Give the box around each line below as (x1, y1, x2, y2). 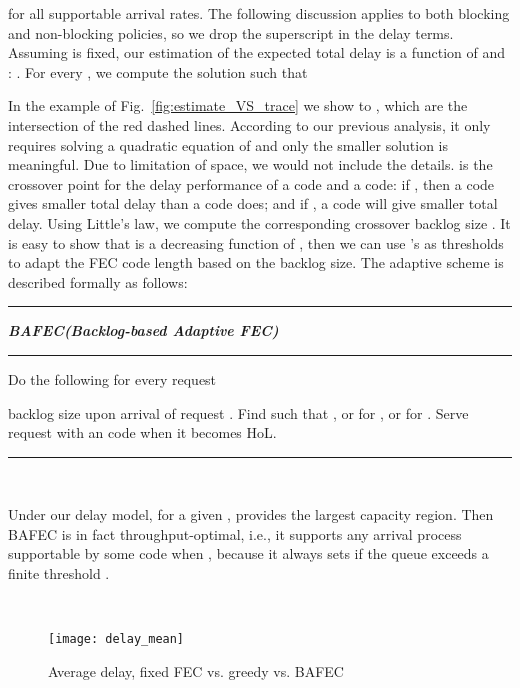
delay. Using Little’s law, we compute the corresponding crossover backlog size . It (8, 212, 511, 233)
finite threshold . (8, 563, 110, 584)
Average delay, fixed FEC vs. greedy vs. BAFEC (48, 660, 344, 681)
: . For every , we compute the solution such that (8, 61, 308, 82)
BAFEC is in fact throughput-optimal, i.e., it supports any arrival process (8, 523, 462, 544)
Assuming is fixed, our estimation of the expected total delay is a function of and (8, 42, 506, 63)
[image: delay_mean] (48, 632, 185, 647)
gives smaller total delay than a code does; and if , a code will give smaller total (8, 193, 498, 214)
